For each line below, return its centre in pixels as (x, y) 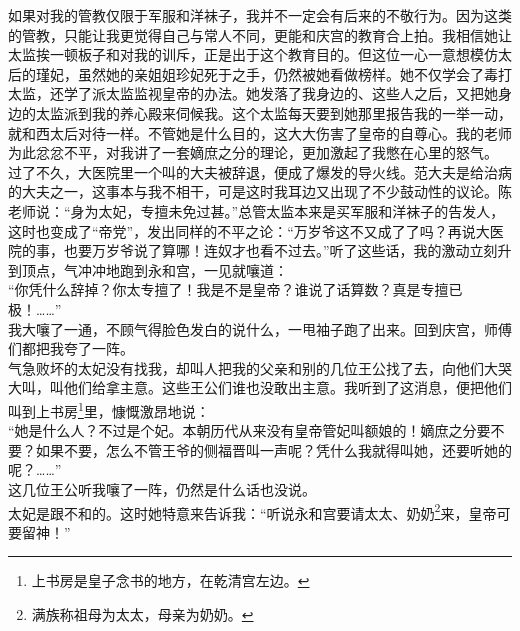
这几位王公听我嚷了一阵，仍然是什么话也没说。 (162, 488)
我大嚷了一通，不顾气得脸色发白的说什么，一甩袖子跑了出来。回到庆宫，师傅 (260, 328)
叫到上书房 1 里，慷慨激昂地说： (109, 409)
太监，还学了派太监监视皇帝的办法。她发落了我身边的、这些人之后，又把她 (253, 93)
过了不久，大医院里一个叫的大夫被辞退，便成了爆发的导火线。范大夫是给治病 (260, 171)
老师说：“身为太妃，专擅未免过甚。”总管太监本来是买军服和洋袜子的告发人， (256, 210)
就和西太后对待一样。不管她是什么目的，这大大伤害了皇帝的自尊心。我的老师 (260, 132)
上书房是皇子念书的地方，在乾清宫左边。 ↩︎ (170, 580)
